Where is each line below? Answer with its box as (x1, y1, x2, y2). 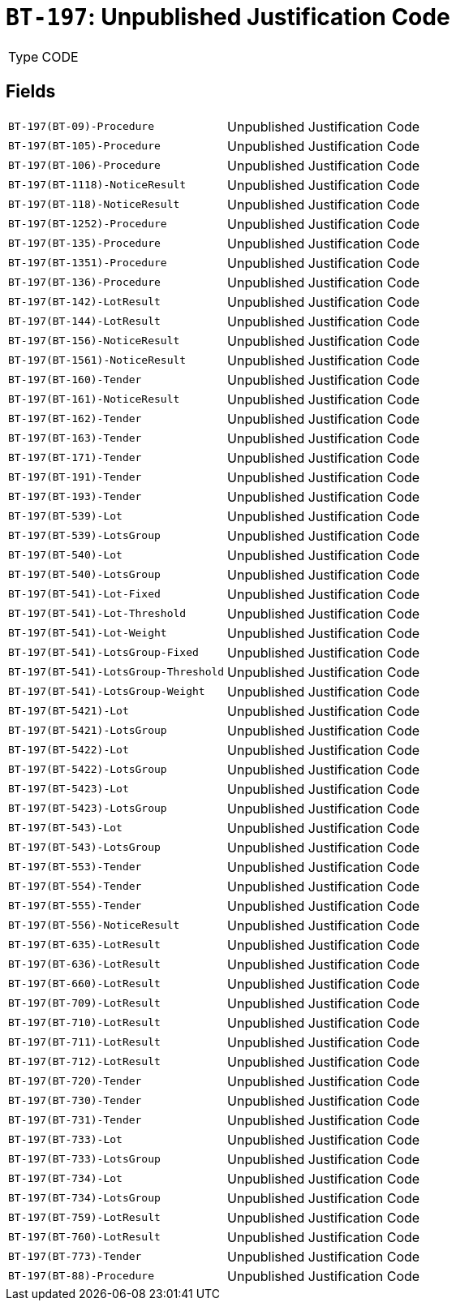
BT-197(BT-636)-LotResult (8, 958, 161, 971)
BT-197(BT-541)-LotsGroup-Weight (8, 685, 205, 698)
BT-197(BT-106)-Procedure (8, 159, 161, 172)
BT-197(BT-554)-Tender (8, 880, 142, 893)
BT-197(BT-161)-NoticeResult (8, 393, 180, 406)
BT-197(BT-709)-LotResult (8, 997, 161, 1010)
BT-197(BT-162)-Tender (8, 412, 142, 425)
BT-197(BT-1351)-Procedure (8, 257, 167, 270)
